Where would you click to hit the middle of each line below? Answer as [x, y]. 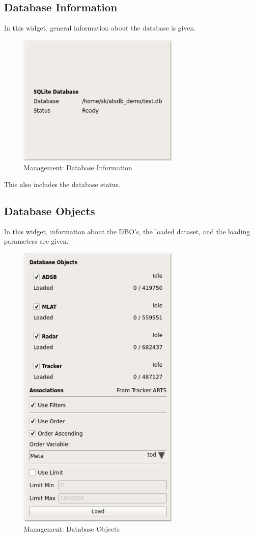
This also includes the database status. [62, 184]
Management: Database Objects [72, 528]
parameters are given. [36, 241]
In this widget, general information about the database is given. [100, 28]
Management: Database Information [78, 168]
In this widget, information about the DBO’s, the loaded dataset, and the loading [127, 231]
